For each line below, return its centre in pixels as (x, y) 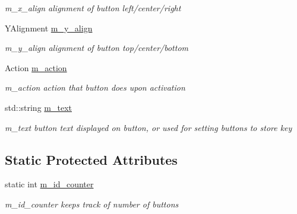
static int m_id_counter (49, 184)
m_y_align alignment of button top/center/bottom (97, 48)
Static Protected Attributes (91, 159)
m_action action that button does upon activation (95, 87)
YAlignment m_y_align (49, 28)
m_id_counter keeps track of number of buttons (92, 204)
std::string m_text (38, 107)
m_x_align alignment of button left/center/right (93, 8)
